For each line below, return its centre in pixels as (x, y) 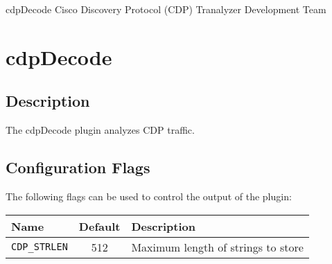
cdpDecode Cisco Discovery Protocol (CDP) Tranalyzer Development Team (166, 9)
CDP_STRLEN (40, 247)
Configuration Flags (78, 167)
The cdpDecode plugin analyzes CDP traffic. (100, 130)
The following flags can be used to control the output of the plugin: (149, 196)
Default (99, 226)
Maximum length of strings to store (217, 247)
